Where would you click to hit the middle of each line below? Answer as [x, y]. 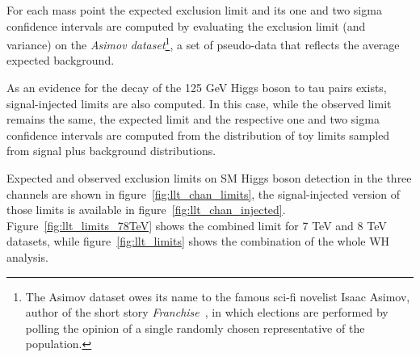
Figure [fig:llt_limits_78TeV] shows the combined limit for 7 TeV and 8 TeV [197, 225]
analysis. [27, 256]
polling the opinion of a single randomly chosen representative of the [195, 328]
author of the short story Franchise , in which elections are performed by [207, 312]
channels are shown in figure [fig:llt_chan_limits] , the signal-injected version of [204, 193]
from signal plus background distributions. [111, 151]
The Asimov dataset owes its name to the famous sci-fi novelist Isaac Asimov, [218, 296]
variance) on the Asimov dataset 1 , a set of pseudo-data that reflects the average [203, 43]
